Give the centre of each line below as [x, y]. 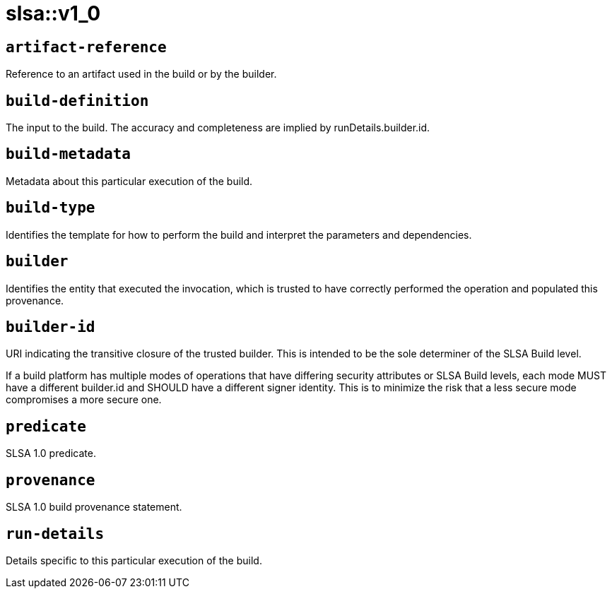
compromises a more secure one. [84, 400]
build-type [51, 208]
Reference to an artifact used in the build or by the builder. [141, 74]
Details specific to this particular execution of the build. [134, 560]
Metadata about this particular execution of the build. [129, 181]
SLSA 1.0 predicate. [51, 453]
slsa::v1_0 [53, 13]
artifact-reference [86, 47]
